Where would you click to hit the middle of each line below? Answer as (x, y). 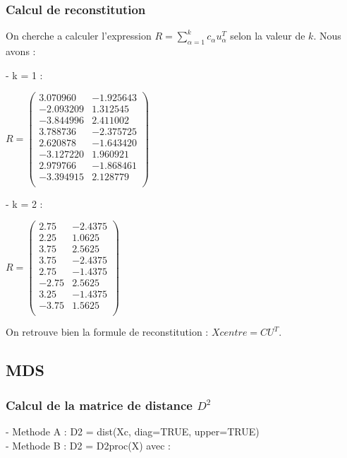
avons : (21, 51)
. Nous (327, 36)
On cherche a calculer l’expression (79, 36)
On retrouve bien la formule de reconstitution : (107, 332)
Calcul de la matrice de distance (99, 405)
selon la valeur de (268, 36)
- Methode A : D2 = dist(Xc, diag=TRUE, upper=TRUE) (133, 431)
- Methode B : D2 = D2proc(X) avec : (88, 445)
